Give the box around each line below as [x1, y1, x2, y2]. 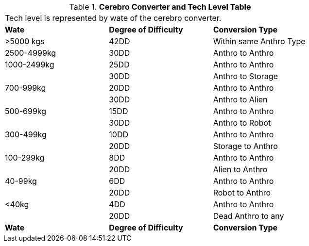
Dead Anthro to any [213, 211, 284, 221]
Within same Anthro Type [213, 36, 306, 46]
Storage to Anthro [213, 141, 278, 151]
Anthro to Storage [213, 71, 278, 81]
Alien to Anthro [213, 164, 268, 174]
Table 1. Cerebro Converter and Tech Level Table [69, 2, 251, 12]
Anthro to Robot [213, 118, 271, 128]
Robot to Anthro [213, 188, 271, 197]
